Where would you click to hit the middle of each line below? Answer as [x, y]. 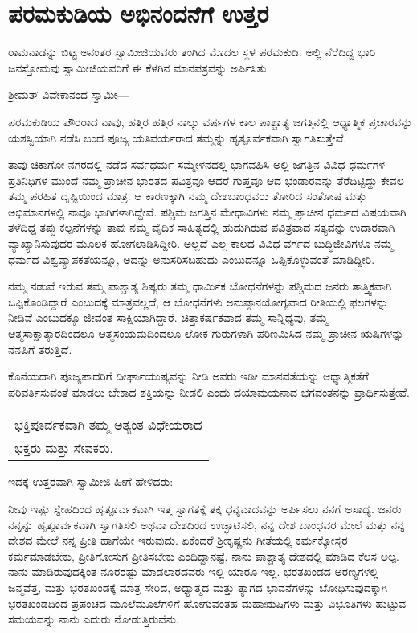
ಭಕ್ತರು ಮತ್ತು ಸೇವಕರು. [64, 448]
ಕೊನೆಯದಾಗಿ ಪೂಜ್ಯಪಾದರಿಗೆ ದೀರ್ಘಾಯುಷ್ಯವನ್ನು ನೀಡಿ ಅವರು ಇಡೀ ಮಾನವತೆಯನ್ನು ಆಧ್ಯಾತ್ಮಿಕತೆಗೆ [188, 376]
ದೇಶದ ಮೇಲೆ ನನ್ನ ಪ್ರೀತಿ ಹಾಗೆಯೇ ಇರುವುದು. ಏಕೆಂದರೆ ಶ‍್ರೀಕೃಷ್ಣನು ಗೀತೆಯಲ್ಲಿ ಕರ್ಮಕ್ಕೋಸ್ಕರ [178, 540]
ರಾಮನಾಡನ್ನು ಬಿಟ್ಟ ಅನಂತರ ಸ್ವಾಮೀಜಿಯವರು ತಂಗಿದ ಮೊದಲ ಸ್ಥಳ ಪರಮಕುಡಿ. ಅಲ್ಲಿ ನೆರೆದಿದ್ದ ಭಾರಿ [192, 52]
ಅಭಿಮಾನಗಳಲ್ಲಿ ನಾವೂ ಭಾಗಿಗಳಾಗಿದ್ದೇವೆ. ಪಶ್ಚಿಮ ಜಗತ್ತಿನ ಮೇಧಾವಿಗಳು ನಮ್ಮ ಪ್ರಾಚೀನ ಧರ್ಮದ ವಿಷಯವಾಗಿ [207, 211]
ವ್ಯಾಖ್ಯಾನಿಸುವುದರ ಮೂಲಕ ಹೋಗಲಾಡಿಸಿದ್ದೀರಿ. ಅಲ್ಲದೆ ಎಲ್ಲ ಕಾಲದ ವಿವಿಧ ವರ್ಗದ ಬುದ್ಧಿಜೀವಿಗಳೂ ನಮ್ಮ [201, 243]
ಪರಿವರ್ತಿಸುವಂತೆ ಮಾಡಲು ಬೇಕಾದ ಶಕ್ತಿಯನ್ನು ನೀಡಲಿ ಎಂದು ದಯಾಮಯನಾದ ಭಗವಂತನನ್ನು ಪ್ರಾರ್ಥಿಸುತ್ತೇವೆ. [209, 391]
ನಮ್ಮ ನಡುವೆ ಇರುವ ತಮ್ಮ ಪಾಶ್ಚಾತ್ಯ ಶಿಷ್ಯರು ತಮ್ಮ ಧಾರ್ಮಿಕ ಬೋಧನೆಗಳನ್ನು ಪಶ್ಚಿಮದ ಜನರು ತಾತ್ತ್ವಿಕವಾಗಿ [200, 286]
